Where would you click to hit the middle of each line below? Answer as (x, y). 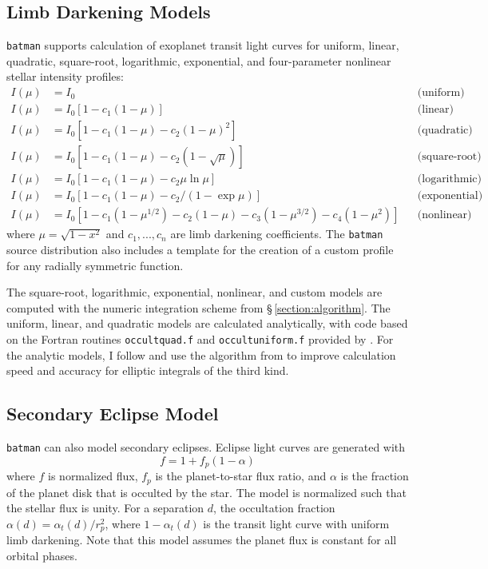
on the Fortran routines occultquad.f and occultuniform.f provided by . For (200, 338)
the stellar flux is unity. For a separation (105, 508)
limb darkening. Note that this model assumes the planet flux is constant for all (202, 540)
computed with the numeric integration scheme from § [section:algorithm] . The (198, 307)
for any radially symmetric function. (95, 265)
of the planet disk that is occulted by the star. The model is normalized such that (206, 492)
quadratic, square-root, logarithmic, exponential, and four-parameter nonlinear (199, 60)
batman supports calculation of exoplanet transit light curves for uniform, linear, (203, 45)
